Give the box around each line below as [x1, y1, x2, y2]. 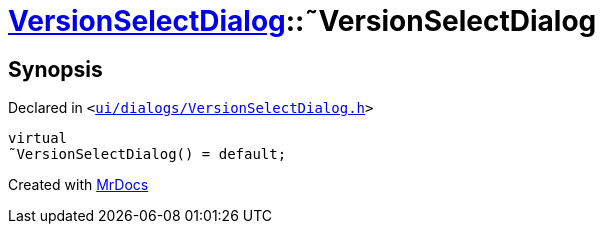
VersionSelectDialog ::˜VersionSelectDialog [8, 4, 597, 38]
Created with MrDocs [8, 176, 149, 194]
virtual [8, 130, 68, 147]
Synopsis [8, 56, 103, 82]
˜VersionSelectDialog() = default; [8, 146, 287, 163]
